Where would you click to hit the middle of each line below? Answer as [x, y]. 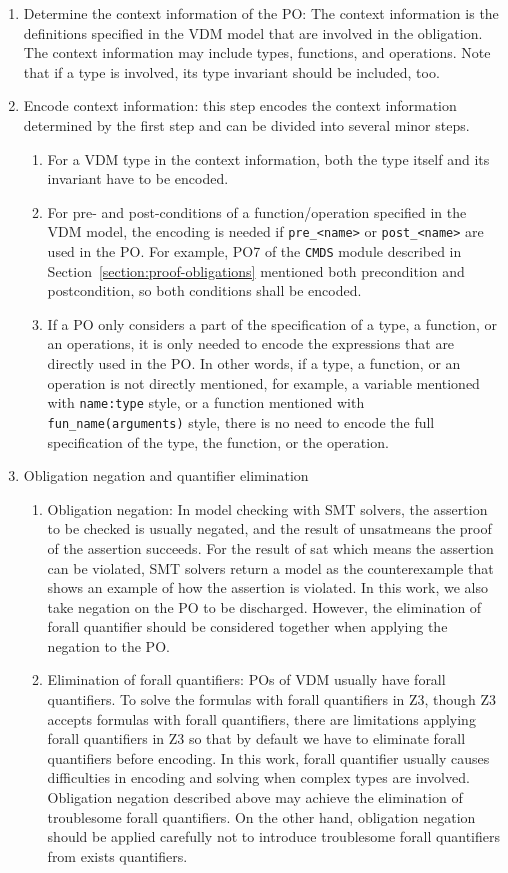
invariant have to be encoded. [138, 178]
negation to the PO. [108, 645]
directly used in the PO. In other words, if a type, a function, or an [254, 363]
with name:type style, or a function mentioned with [206, 402]
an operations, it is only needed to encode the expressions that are [251, 343]
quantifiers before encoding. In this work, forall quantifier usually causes [268, 757]
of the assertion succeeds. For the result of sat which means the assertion [270, 547]
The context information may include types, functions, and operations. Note [257, 52]
